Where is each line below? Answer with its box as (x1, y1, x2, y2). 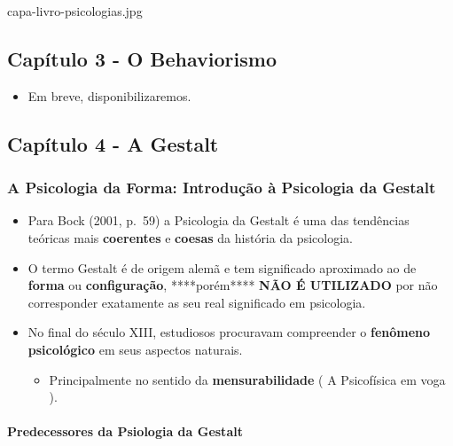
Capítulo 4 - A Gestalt (7, 129, 219, 157)
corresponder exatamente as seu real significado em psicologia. (27, 293, 366, 311)
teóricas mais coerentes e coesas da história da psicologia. (27, 228, 353, 246)
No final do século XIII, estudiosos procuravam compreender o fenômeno (27, 323, 431, 341)
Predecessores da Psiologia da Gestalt (7, 422, 243, 441)
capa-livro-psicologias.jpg (7, 2, 143, 20)
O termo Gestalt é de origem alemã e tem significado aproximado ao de (27, 258, 417, 277)
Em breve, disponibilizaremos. (27, 86, 191, 105)
